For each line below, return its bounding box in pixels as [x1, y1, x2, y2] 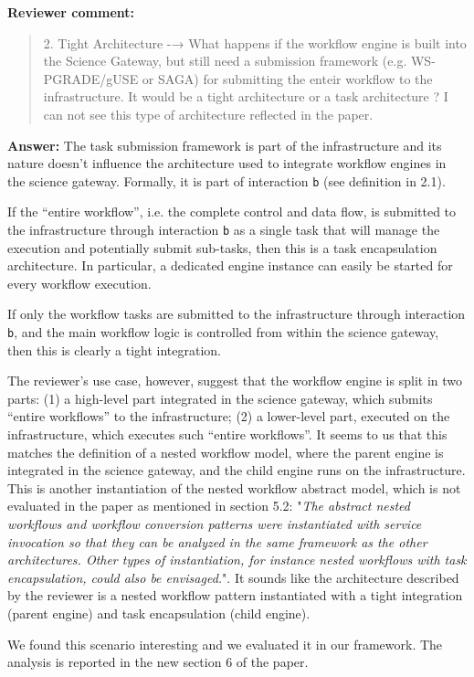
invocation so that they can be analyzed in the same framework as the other [7, 532, 427, 551]
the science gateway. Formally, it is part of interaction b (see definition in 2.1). [7, 171, 446, 190]
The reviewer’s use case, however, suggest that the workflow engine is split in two [7, 371, 462, 390]
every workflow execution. [7, 273, 152, 292]
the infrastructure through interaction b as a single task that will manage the [7, 220, 440, 238]
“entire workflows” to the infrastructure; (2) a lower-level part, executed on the [7, 407, 450, 426]
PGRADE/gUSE [43, 69, 139, 88]
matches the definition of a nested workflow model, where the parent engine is [7, 442, 444, 461]
